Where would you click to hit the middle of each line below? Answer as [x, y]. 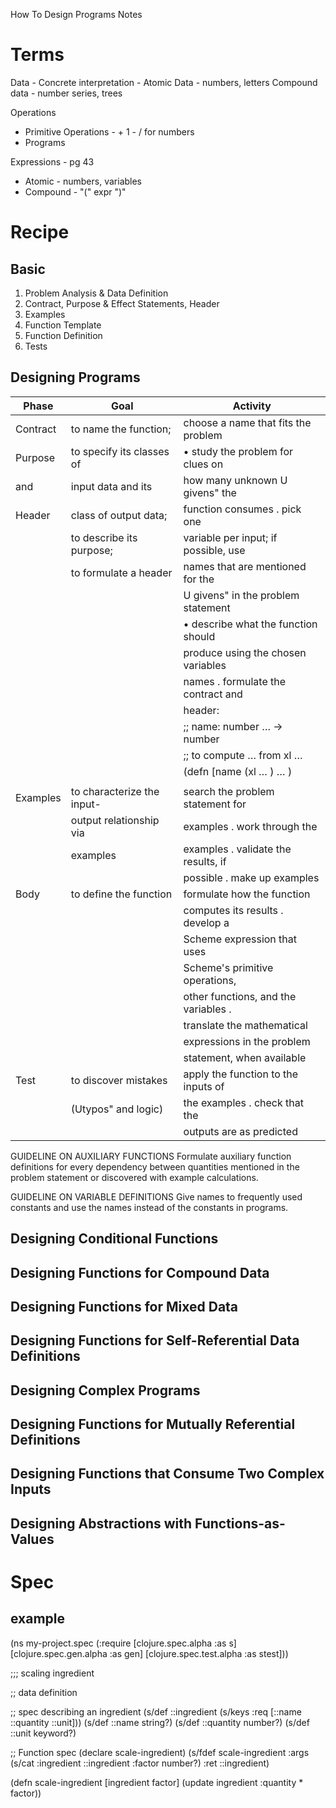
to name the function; [121, 429]
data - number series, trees [66, 93]
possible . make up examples [251, 877]
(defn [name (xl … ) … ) [238, 771]
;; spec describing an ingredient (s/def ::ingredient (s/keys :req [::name [156, 1711]
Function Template [63, 325]
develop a [206, 922]
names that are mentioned [245, 566]
